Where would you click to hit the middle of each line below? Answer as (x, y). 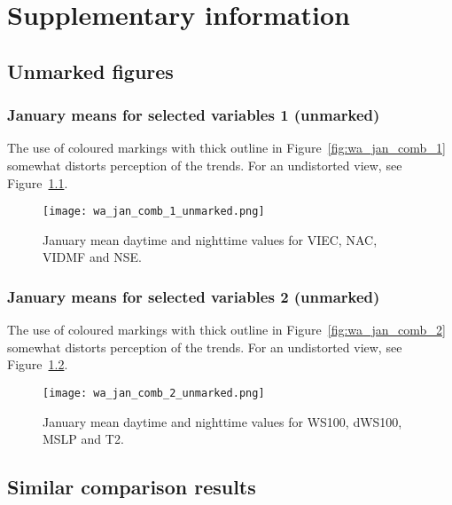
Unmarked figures (90, 71)
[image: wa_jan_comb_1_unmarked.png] (154, 212)
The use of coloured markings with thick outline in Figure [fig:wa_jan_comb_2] (226, 330)
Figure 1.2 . (38, 364)
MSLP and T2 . (83, 439)
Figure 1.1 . (38, 182)
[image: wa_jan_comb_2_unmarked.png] (154, 393)
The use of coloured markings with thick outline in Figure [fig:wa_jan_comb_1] (226, 148)
